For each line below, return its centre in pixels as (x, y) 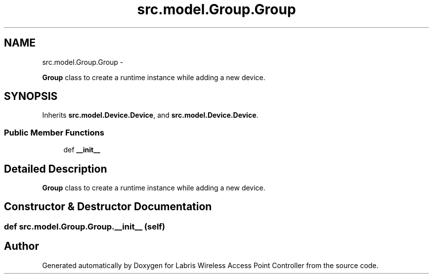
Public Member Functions (54, 132)
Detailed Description (56, 169)
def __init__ (82, 150)
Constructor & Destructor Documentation (108, 207)
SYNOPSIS (31, 96)
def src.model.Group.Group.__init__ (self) (85, 226)
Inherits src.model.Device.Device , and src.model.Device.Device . (150, 115)
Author (22, 246)
